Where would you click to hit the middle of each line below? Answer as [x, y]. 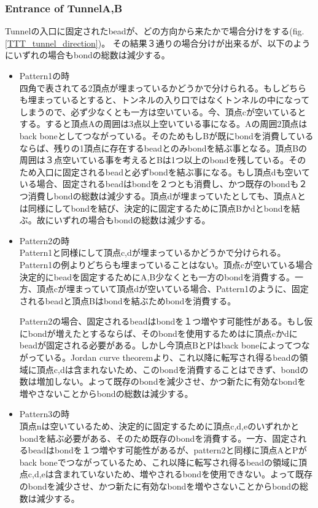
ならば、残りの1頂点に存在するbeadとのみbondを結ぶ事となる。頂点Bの [163, 148]
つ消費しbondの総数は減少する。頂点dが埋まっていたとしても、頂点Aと [163, 195]
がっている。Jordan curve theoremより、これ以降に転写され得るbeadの [159, 357]
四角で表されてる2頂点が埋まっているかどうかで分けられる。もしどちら [163, 87]
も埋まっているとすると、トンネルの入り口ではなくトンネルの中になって [165, 100]
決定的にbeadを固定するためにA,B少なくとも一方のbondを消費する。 [157, 276]
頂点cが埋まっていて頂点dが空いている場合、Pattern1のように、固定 [173, 289]
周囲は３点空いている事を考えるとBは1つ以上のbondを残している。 [154, 160]
